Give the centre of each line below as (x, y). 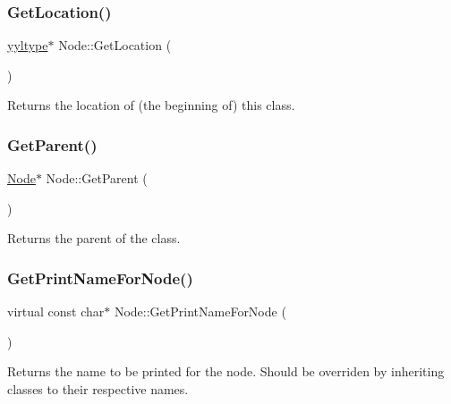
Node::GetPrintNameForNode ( (200, 311)
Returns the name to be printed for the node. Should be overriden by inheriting (226, 371)
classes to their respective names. (98, 389)
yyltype (28, 45)
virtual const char (56, 311)
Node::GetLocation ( (115, 45)
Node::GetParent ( (97, 178)
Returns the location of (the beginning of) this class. (151, 105)
